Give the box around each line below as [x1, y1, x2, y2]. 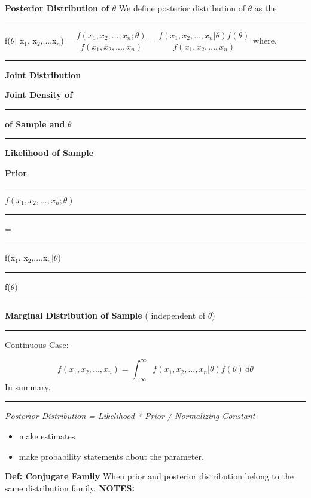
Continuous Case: [5, 338, 69, 350]
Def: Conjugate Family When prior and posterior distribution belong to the [5, 470, 294, 482]
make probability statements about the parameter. [19, 450, 204, 462]
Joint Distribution [5, 68, 81, 81]
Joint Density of [5, 88, 73, 101]
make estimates [19, 430, 75, 442]
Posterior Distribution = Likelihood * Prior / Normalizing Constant [5, 410, 255, 422]
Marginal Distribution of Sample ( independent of [5, 309, 206, 322]
